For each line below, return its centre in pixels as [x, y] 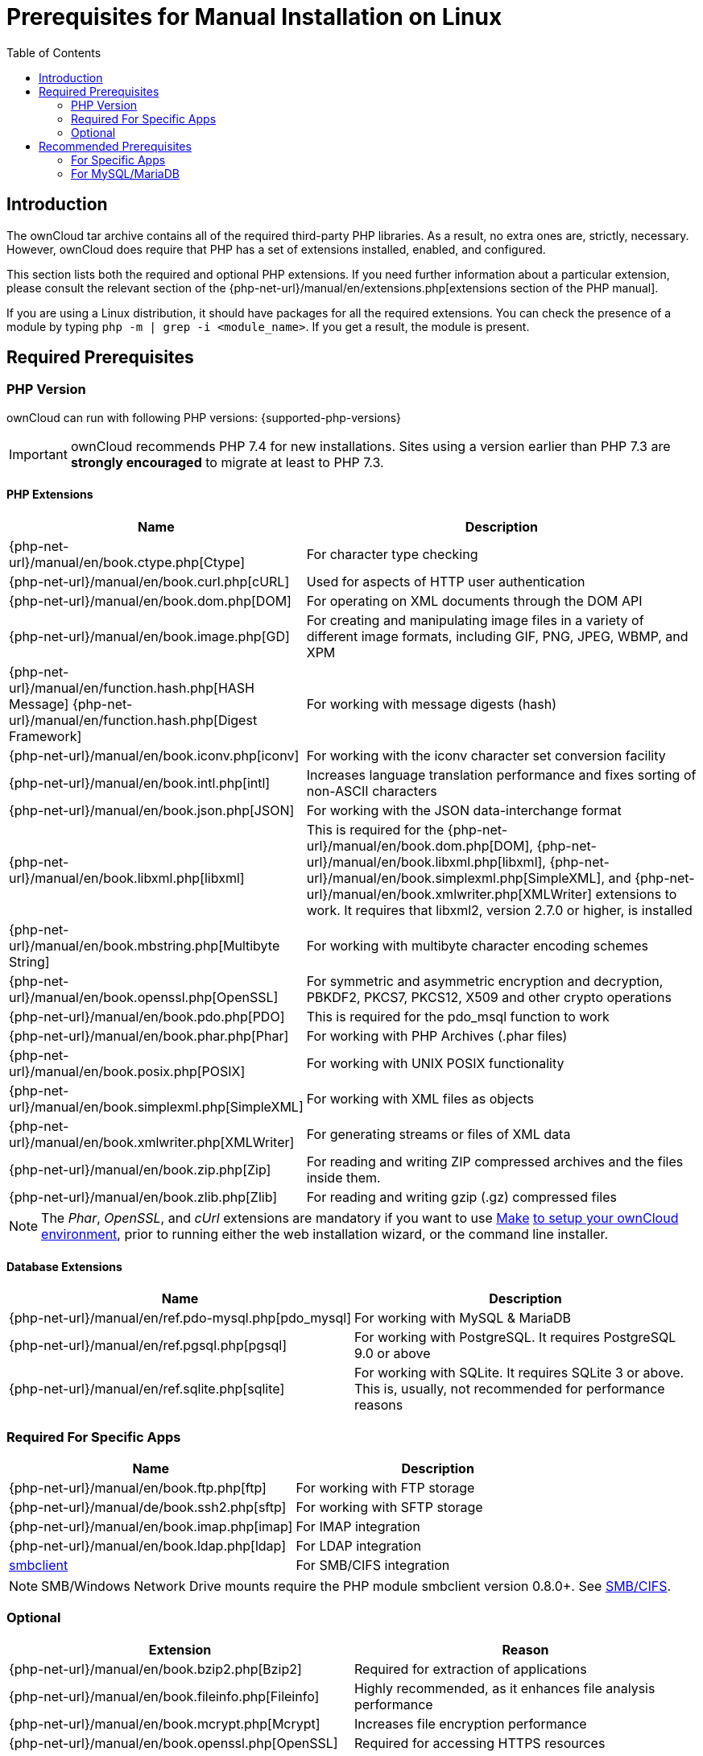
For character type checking [392, 555]
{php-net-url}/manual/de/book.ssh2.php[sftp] [148, 1507]
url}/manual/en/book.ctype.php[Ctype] [127, 563]
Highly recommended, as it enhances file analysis [505, 1688]
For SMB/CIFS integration [373, 1565]
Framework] [45, 737]
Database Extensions [64, 1266]
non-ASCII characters [372, 791]
